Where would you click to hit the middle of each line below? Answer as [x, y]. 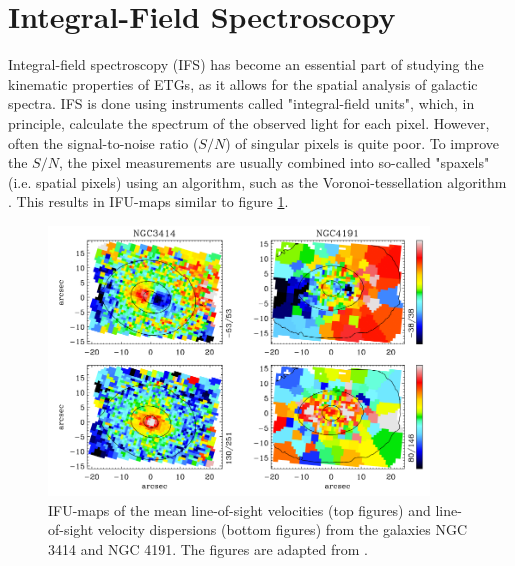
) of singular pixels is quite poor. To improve [362, 142]
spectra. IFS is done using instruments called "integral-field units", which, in [241, 103]
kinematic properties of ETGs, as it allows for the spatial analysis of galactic [243, 83]
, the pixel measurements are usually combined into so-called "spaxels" [274, 162]
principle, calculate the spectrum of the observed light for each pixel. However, [249, 122]
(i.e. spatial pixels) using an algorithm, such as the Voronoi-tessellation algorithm [257, 181]
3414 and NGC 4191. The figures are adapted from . [208, 548]
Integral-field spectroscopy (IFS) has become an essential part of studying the [246, 64]
